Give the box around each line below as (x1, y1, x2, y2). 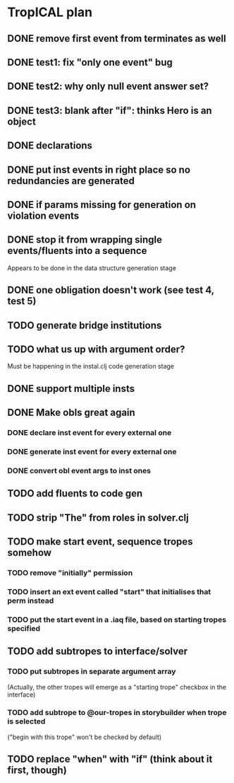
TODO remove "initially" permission (7, 567, 133, 577)
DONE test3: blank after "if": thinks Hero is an (7, 104, 213, 117)
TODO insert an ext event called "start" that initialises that (7, 586, 211, 596)
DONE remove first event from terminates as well (7, 33, 227, 45)
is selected (7, 717, 46, 726)
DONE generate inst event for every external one (7, 446, 178, 456)
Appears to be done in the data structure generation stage (7, 263, 176, 272)
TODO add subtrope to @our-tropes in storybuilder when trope (7, 708, 227, 718)
